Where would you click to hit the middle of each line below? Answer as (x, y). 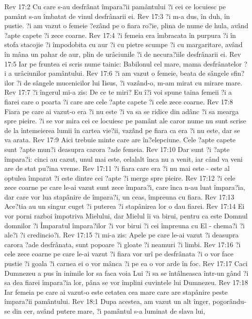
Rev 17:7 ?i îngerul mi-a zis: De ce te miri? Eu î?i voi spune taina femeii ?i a (118, 92)
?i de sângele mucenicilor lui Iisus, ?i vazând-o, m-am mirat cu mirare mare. (129, 82)
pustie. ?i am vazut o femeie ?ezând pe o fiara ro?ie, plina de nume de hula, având (126, 25)
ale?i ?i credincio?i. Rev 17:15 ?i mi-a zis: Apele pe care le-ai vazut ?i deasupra (122, 235)
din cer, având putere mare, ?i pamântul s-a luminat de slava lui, (109, 311)
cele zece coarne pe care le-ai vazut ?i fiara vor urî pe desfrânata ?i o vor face (119, 254)
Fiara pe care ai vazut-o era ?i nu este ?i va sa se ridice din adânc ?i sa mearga (122, 111)
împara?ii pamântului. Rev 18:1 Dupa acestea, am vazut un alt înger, (107, 301)
